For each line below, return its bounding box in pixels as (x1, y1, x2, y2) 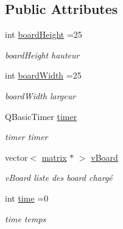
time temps (5, 212, 46, 225)
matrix (41, 150, 67, 163)
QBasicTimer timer (5, 110, 77, 122)
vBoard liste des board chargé (5, 171, 113, 184)
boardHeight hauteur (5, 48, 80, 61)
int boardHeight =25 (5, 28, 82, 41)
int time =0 (5, 191, 49, 204)
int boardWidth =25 (5, 69, 82, 82)
